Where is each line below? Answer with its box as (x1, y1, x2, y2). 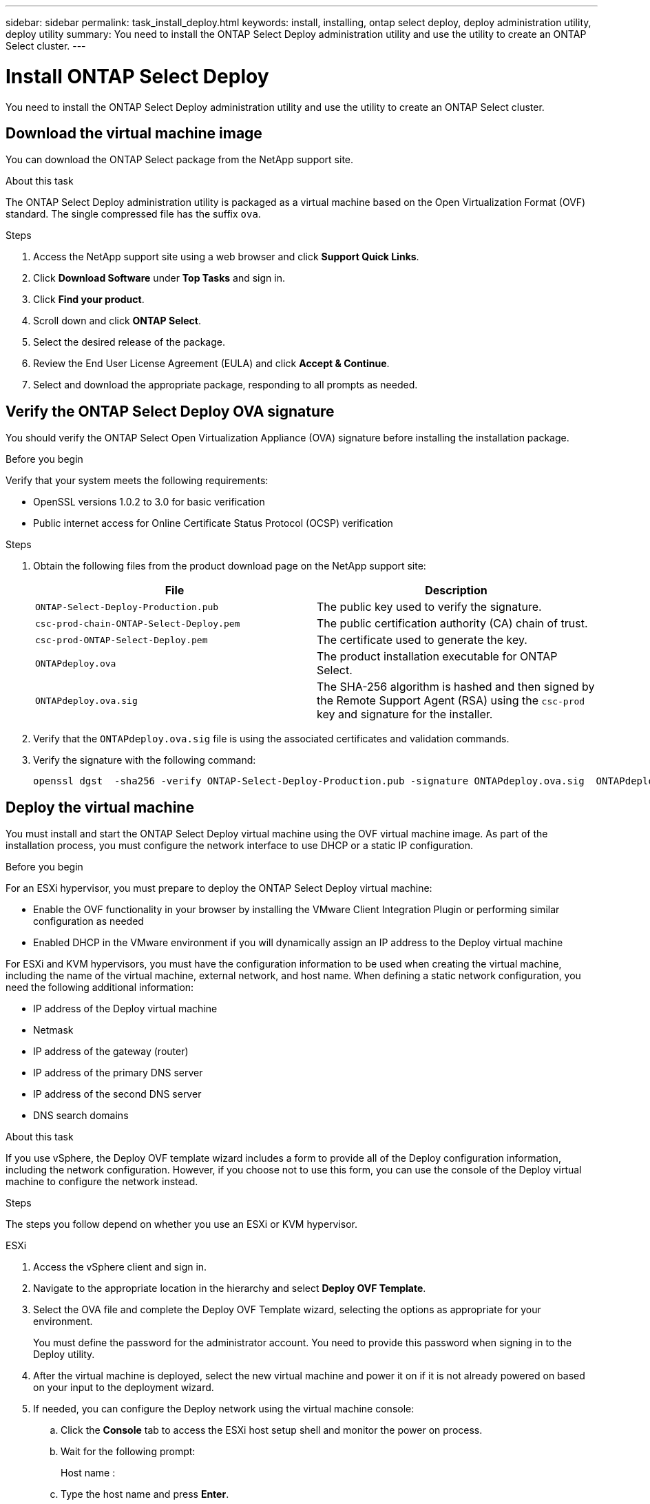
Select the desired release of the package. (33, 336, 226, 348)
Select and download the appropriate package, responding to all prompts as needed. (33, 379, 418, 391)
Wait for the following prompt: (61, 1445, 196, 1458)
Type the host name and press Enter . (61, 1488, 229, 1501)
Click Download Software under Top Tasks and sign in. (33, 272, 285, 284)
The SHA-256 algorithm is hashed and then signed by (317, 680, 595, 694)
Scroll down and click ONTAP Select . (33, 315, 202, 327)
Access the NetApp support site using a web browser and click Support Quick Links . (33, 251, 419, 263)
